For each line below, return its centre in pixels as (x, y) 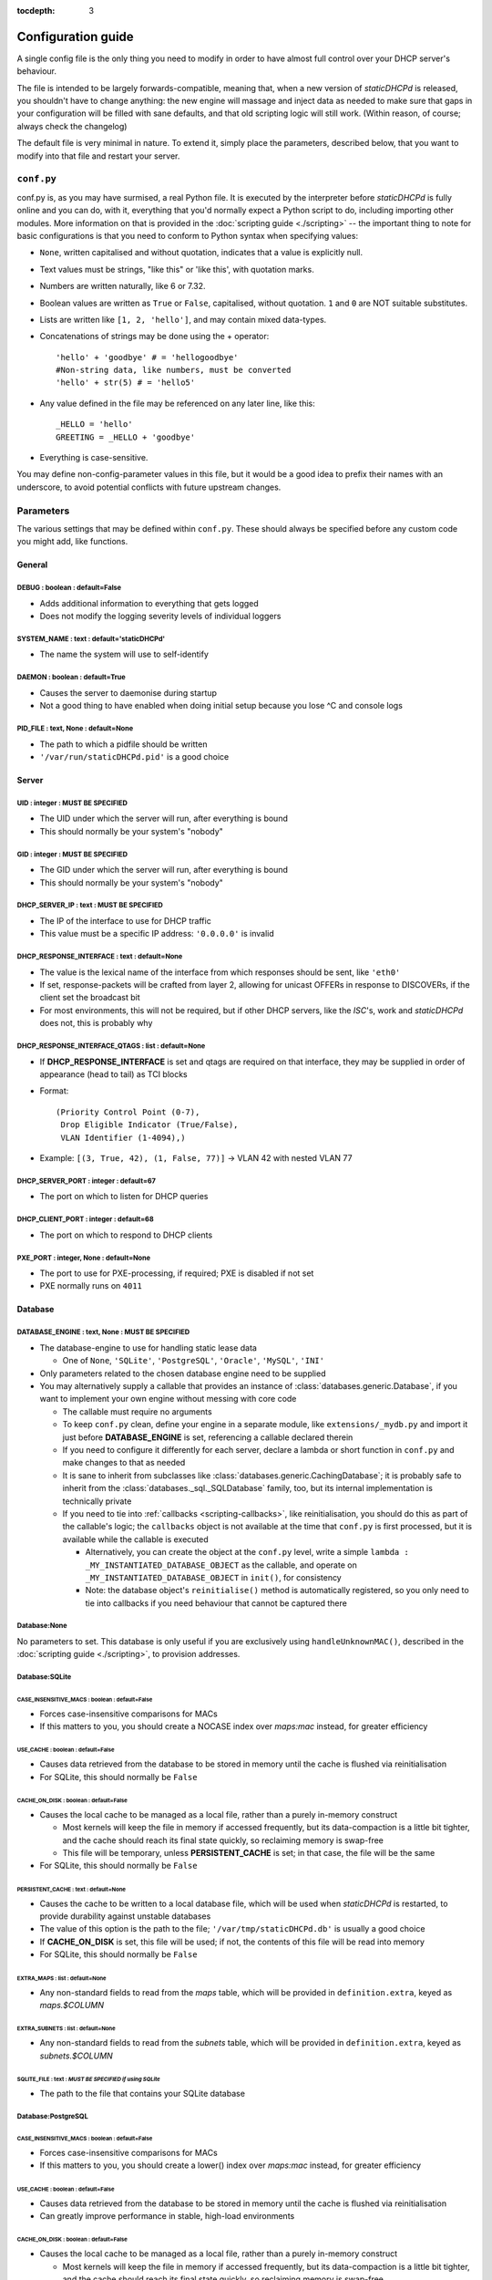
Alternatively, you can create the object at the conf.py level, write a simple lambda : (247, 1552)
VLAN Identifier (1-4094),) (123, 1137)
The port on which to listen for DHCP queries (124, 1197)
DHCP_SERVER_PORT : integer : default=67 (87, 1181)
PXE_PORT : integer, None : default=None (83, 1258)
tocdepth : (36, 10)
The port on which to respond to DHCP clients (126, 1235)
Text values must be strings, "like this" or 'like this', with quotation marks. (177, 269)
